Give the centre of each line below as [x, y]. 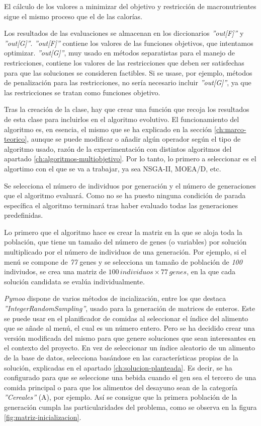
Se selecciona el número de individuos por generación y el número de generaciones [130, 185]
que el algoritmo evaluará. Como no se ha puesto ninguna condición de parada [125, 195]
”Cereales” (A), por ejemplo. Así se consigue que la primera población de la [121, 397]
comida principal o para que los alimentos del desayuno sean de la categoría [121, 387]
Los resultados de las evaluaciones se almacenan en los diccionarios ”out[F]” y [124, 33]
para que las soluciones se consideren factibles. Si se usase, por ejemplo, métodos [128, 72]
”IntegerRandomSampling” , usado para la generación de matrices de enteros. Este [130, 308]
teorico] [16, 139]
